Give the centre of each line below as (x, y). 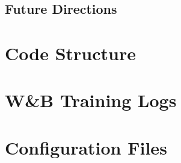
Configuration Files (86, 147)
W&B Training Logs (91, 100)
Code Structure (70, 53)
